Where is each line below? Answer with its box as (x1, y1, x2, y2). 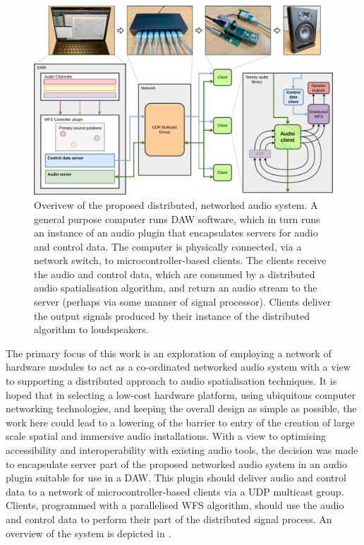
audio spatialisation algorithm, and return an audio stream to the (34, 280, 317, 295)
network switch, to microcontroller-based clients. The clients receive (34, 253, 327, 268)
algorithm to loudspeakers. (34, 322, 149, 337)
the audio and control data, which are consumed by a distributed (34, 266, 315, 281)
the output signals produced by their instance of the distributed (34, 308, 310, 323)
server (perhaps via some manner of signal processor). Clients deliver (34, 294, 332, 309)
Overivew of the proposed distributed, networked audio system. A (34, 197, 318, 212)
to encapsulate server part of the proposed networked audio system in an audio (6, 456, 347, 471)
